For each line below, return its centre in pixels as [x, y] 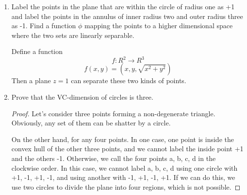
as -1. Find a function [44, 26]
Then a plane [31, 80]
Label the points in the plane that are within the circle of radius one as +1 [123, 6]
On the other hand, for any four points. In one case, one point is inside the [123, 139]
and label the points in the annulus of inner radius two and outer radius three [127, 16]
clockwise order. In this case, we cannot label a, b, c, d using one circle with [124, 168]
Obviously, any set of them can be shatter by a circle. [91, 123]
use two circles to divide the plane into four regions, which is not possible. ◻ [126, 186]
